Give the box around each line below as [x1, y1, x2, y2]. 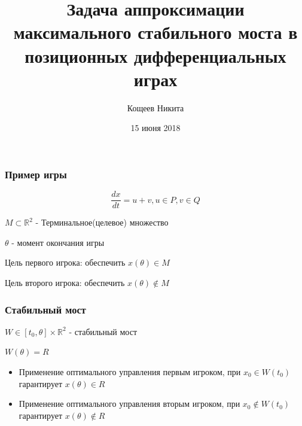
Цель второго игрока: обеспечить [5, 276, 125, 289]
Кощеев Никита [127, 101, 184, 114]
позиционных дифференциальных [25, 43, 286, 68]
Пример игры [5, 166, 67, 181]
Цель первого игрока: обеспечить [5, 256, 126, 269]
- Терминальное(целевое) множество [35, 216, 169, 229]
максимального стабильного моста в [13, 20, 298, 44]
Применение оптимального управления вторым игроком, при [19, 397, 240, 410]
